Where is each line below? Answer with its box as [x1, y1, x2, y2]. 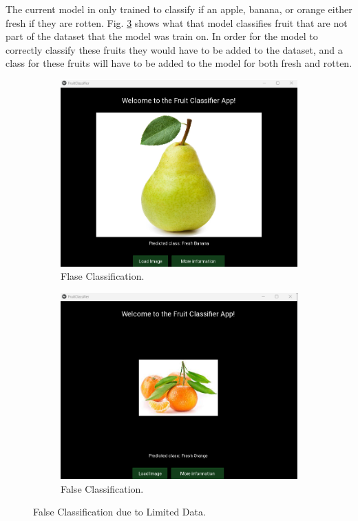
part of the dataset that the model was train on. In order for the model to [6, 29, 318, 43]
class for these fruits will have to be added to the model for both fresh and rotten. [6, 56, 352, 70]
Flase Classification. [61, 269, 145, 283]
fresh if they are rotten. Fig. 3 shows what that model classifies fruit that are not [6, 15, 348, 30]
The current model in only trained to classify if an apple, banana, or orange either [6, 2, 352, 16]
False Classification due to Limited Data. [33, 504, 206, 519]
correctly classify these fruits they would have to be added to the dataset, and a [6, 42, 343, 57]
